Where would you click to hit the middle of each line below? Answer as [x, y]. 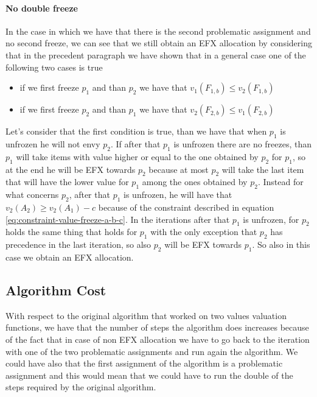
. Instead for [280, 182]
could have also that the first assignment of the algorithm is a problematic [144, 363]
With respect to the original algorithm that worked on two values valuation [146, 315]
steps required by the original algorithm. [81, 387]
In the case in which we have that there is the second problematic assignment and [158, 31]
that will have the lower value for [67, 182]
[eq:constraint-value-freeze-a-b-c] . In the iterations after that [118, 219]
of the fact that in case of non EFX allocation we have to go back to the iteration [158, 339]
